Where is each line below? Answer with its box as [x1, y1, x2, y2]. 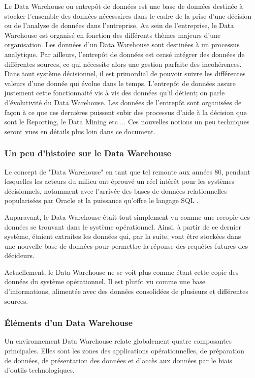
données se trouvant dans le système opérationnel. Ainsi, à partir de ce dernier [4, 221, 241, 232]
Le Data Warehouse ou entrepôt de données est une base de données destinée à [4, 1, 243, 11]
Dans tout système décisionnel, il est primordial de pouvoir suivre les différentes [4, 68, 246, 79]
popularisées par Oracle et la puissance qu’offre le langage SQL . [4, 195, 199, 205]
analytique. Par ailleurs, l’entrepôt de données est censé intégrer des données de [4, 49, 245, 59]
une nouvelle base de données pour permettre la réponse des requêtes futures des [4, 240, 248, 251]
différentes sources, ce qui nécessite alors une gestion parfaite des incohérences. [4, 58, 242, 69]
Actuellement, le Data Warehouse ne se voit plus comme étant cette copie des [4, 266, 239, 277]
